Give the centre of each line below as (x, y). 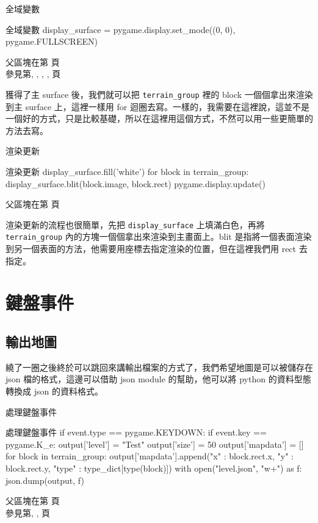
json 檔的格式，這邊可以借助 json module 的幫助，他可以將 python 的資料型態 (158, 379)
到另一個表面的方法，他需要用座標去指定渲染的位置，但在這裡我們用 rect (151, 249)
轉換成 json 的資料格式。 (54, 391)
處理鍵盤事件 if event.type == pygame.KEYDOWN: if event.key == (136, 432)
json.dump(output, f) (45, 480)
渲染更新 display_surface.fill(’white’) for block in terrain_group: (127, 171)
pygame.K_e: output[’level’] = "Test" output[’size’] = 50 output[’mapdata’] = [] (155, 444)
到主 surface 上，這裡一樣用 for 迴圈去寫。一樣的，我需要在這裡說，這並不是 (157, 106)
